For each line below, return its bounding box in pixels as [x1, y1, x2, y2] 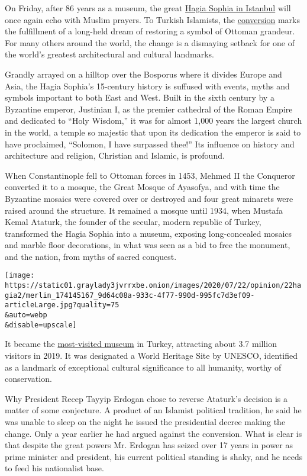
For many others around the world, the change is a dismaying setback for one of [5, 36, 295, 49]
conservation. [5, 372, 52, 385]
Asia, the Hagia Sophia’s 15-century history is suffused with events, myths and [5, 79, 290, 92]
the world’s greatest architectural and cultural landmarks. [5, 48, 214, 60]
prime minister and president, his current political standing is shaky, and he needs [5, 450, 303, 462]
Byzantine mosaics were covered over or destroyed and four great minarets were [5, 192, 293, 204]
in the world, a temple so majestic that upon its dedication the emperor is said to [5, 126, 301, 138]
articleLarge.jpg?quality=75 [5, 301, 119, 310]
